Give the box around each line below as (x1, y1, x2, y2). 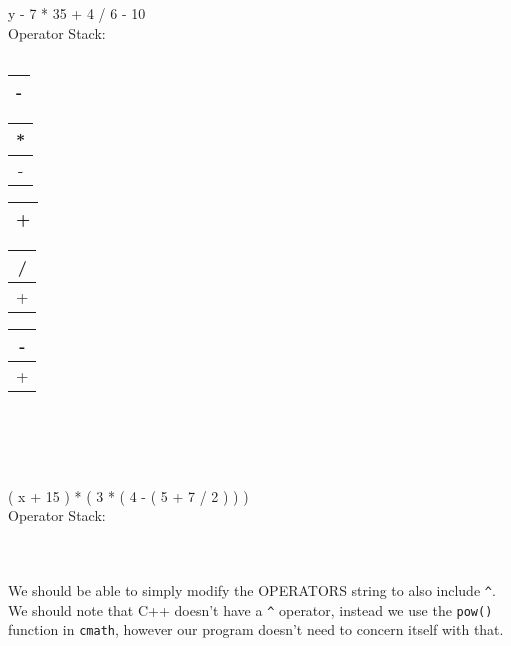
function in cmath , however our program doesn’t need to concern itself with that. (8, 619, 504, 640)
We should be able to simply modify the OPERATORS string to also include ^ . (8, 580, 496, 601)
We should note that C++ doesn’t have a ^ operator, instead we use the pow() (8, 599, 493, 620)
